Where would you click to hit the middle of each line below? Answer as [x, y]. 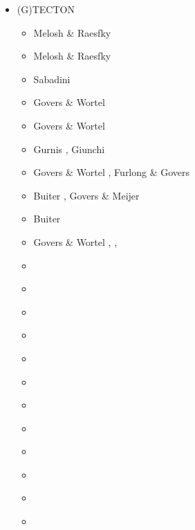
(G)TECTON [46, 9]
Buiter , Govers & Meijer [86, 195]
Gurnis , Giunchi [69, 149]
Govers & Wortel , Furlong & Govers [112, 172]
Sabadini [52, 79]
